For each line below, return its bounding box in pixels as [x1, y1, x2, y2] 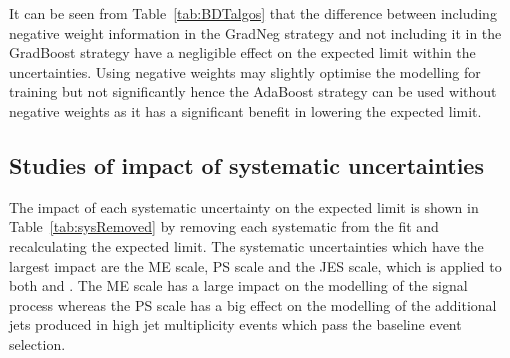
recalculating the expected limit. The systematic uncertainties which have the [9, 235, 484, 256]
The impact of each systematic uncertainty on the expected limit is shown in [9, 196, 479, 217]
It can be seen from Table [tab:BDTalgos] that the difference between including [9, 3, 497, 23]
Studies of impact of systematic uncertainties [9, 149, 484, 180]
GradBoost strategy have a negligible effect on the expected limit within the [9, 42, 476, 63]
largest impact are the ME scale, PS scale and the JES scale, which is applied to [9, 255, 502, 276]
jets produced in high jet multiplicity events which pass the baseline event [9, 314, 462, 335]
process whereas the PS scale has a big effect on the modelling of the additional [9, 294, 497, 315]
